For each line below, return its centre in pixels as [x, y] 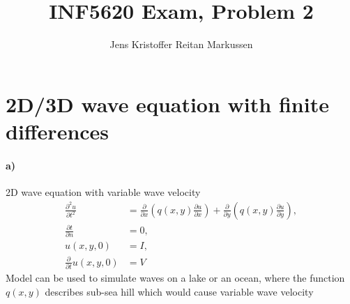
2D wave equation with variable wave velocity [103, 191]
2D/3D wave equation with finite [167, 104]
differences [58, 131]
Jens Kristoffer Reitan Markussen [181, 44]
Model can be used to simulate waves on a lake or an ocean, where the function [175, 278]
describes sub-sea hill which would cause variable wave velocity [179, 291]
